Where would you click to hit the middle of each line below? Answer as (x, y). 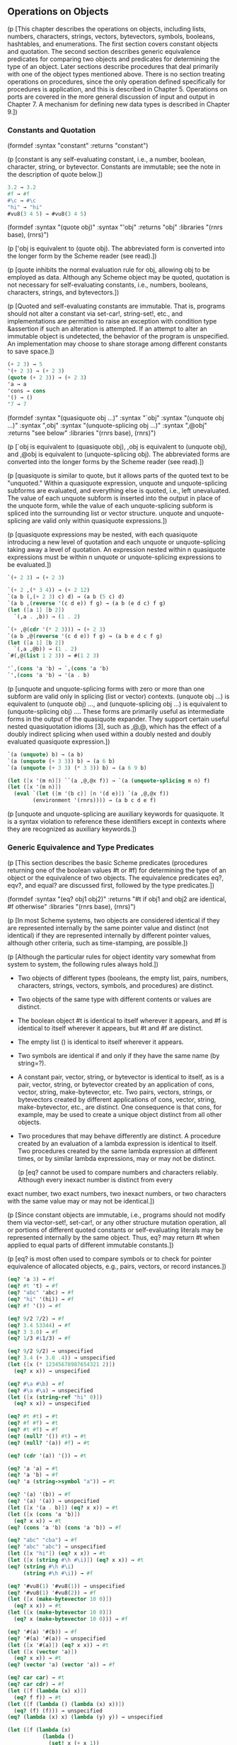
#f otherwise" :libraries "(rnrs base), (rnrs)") (71, 907)
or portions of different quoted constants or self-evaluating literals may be (115, 1230)
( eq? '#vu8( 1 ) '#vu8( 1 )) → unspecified (66, 1586)
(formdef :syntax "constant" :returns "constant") (78, 145)
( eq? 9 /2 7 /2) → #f (36, 1319)
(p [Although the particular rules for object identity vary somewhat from (111, 957)
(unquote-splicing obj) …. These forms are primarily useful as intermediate (116, 711)
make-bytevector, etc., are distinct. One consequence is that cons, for (120, 1107)
